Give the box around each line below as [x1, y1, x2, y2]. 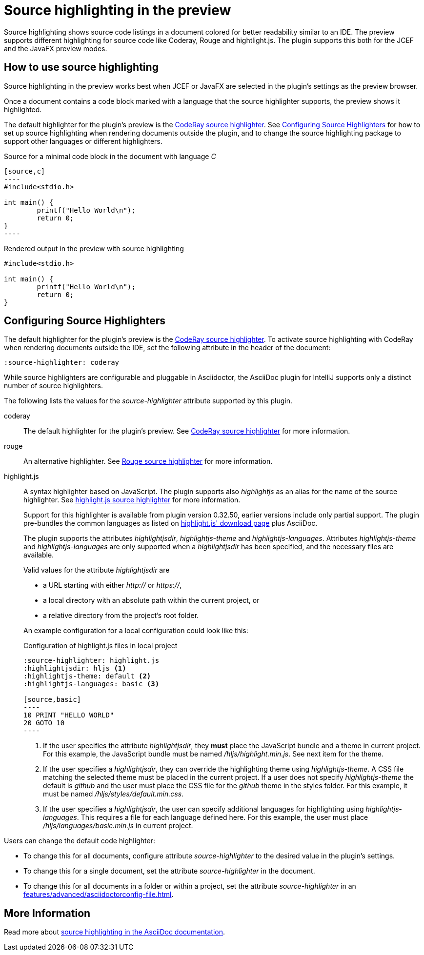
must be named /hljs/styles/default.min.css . [43, 790, 184, 798]
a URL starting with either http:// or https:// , [43, 581, 182, 590]
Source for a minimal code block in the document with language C [4, 152, 216, 160]
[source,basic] [23, 696, 81, 704]
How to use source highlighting [4, 61, 159, 74]
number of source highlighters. [4, 381, 103, 390]
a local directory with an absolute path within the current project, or [43, 596, 260, 605]
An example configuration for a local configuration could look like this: [23, 626, 248, 635]
